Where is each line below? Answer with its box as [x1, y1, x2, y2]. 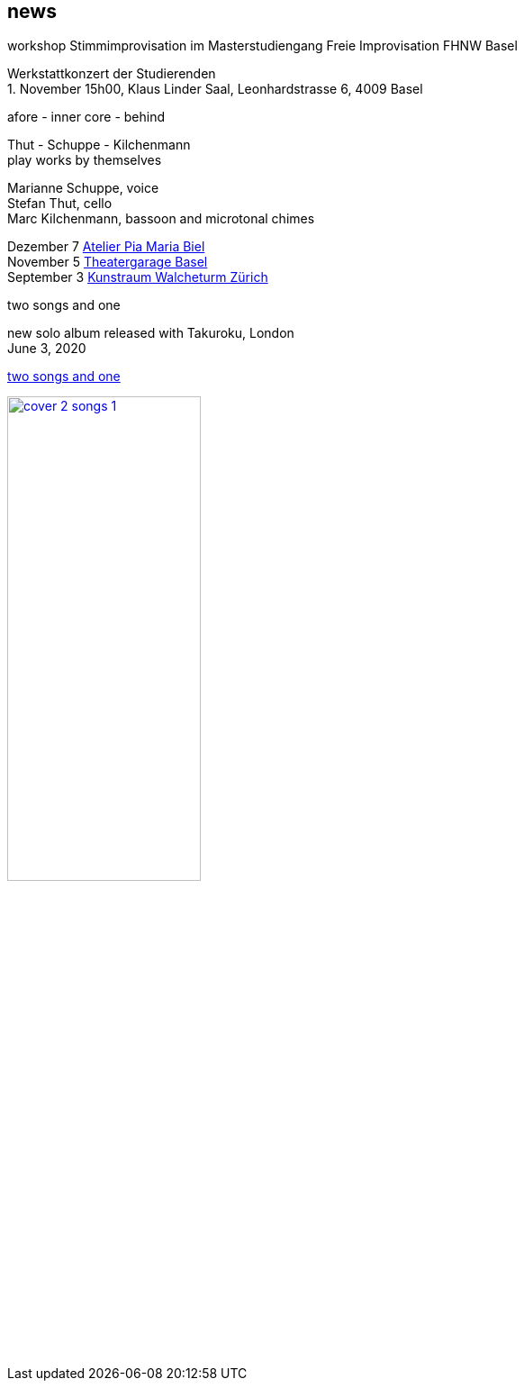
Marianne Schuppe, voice [7, 180, 159, 196]
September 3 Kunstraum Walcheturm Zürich [7, 269, 268, 286]
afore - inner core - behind [7, 109, 165, 125]
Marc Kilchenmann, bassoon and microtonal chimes [7, 211, 315, 227]
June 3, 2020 [7, 340, 86, 357]
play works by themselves [7, 152, 162, 168]
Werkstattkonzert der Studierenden [7, 66, 216, 82]
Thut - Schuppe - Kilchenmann [7, 137, 191, 153]
